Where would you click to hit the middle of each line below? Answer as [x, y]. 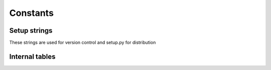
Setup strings [31, 31]
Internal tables [32, 56]
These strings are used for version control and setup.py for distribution [83, 43]
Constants [31, 13]
